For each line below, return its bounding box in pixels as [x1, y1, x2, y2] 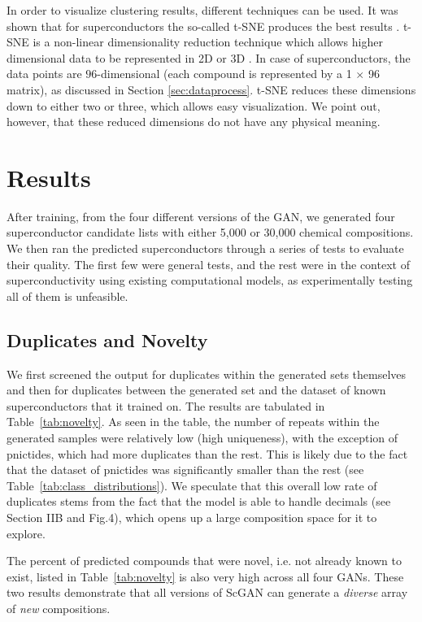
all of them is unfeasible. [7, 287, 128, 304]
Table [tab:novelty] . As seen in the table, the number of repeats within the [7, 413, 380, 430]
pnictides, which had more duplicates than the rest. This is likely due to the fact [7, 445, 408, 462]
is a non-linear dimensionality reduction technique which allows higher [33, 33, 383, 50]
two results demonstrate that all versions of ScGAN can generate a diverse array [7, 584, 408, 601]
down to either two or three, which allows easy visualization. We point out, [7, 97, 381, 114]
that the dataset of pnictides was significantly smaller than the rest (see [7, 461, 364, 478]
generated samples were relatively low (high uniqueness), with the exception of [7, 429, 398, 446]
